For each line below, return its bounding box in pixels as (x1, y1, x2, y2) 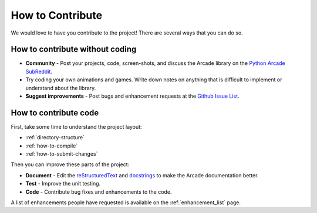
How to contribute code (11, 108, 99, 118)
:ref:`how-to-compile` (25, 142, 78, 149)
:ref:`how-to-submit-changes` (25, 150, 98, 157)
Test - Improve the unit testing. (25, 180, 101, 187)
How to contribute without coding (11, 44, 137, 54)
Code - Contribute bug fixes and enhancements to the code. (25, 188, 172, 195)
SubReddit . (25, 68, 52, 75)
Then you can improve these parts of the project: (11, 161, 130, 168)
